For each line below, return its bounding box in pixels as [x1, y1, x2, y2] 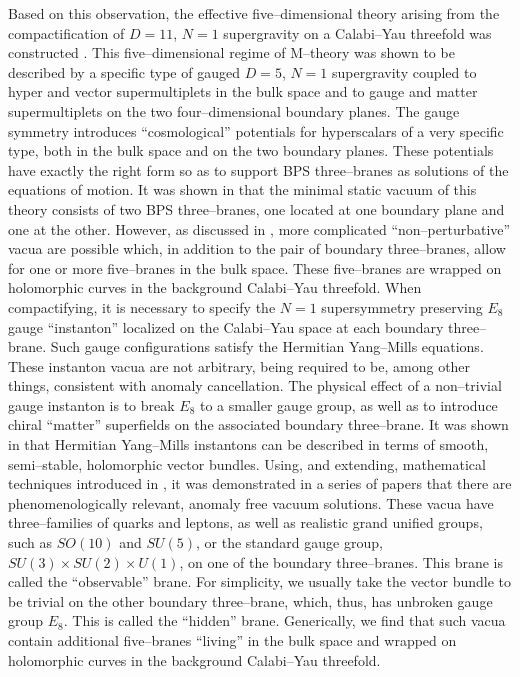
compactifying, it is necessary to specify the [8, 296, 276, 317]
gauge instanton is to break [8, 394, 175, 415]
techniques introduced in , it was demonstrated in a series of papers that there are [8, 473, 512, 494]
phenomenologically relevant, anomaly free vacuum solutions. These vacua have [8, 492, 494, 513]
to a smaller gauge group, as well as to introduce [200, 394, 498, 415]
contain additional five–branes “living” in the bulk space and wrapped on [8, 630, 457, 650]
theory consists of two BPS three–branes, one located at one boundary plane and [8, 198, 505, 219]
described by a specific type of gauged [8, 61, 240, 82]
